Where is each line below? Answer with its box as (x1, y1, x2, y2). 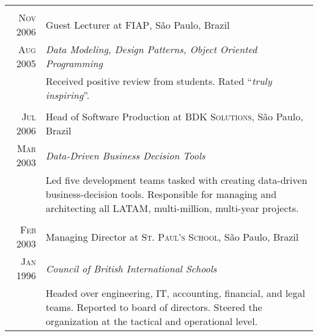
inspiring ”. (45, 88, 90, 102)
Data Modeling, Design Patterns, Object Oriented (45, 42, 257, 56)
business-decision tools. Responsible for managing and (45, 187, 277, 201)
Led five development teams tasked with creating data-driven (45, 173, 308, 187)
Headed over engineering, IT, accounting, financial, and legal (45, 286, 305, 300)
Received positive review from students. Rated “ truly (45, 74, 272, 88)
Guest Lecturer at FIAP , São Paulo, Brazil (45, 17, 230, 32)
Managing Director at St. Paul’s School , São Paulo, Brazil (45, 229, 299, 244)
